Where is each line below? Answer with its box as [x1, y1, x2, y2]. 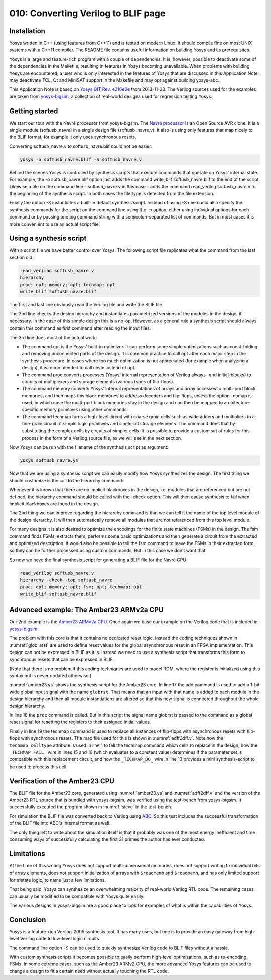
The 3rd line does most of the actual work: [9, 334, 97, 340]
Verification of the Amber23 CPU [9, 777, 115, 785]
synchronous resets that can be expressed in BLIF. [9, 656, 114, 663]
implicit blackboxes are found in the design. [9, 500, 100, 507]
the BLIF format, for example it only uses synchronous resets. [9, 134, 137, 140]
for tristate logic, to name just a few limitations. [9, 877, 106, 883]
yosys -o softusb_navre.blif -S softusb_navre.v [20, 156, 142, 162]
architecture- [224, 400, 251, 406]
